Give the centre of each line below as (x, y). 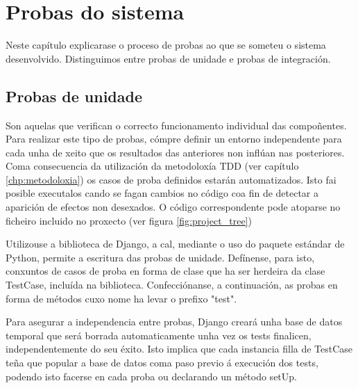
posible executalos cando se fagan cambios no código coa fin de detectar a (162, 193)
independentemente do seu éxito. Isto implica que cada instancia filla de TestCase (179, 349)
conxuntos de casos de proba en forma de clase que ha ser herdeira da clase (165, 271)
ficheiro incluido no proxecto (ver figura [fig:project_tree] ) (129, 220)
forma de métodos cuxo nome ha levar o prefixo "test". (121, 298)
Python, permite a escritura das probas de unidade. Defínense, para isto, (160, 257)
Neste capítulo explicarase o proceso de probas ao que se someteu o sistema (166, 45)
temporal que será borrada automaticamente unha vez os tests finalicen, (159, 335)
